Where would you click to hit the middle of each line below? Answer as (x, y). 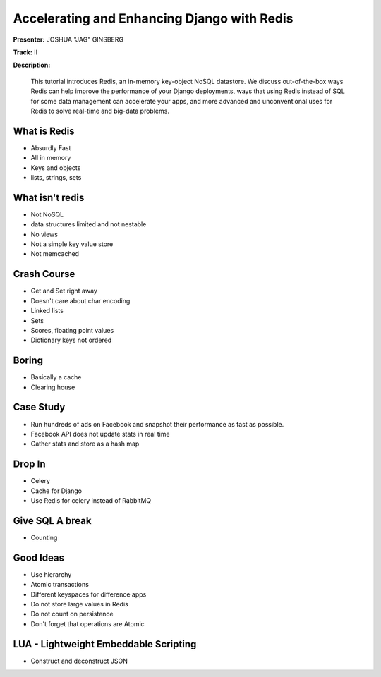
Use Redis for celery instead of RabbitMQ (91, 500)
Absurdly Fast (51, 147)
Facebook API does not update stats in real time (100, 434)
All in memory (51, 158)
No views (44, 234)
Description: (32, 65)
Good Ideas (39, 557)
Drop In (29, 464)
